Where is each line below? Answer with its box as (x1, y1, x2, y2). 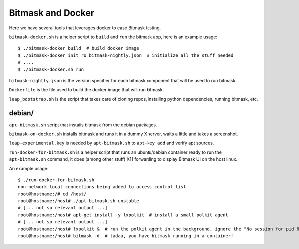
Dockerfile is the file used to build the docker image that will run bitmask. (9, 87, 164, 93)
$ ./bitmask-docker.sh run (18, 66, 84, 72)
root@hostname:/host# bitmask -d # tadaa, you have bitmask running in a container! (18, 233, 234, 239)
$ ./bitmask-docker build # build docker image (18, 45, 139, 51)
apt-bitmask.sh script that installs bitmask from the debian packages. (9, 122, 157, 128)
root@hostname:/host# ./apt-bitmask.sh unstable (18, 198, 139, 204)
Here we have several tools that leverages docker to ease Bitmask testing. (9, 25, 161, 31)
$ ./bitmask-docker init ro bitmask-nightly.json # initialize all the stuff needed (18, 52, 234, 58)
